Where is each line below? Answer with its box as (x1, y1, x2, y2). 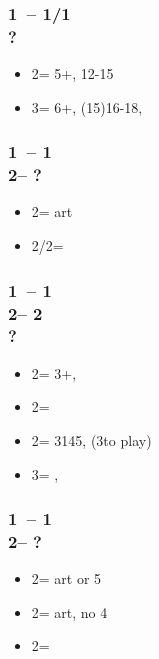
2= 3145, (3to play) (31, 429, 152, 450)
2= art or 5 (31, 568, 102, 589)
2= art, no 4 (31, 601, 108, 622)
